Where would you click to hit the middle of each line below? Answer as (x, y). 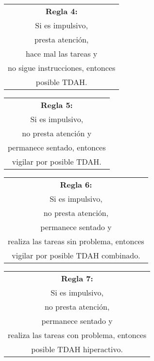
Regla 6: (76, 184)
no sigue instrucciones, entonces (62, 68)
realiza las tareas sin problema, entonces (76, 241)
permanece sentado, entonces (57, 147)
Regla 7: (77, 278)
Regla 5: (57, 105)
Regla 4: (61, 11)
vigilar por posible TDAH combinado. (76, 255)
